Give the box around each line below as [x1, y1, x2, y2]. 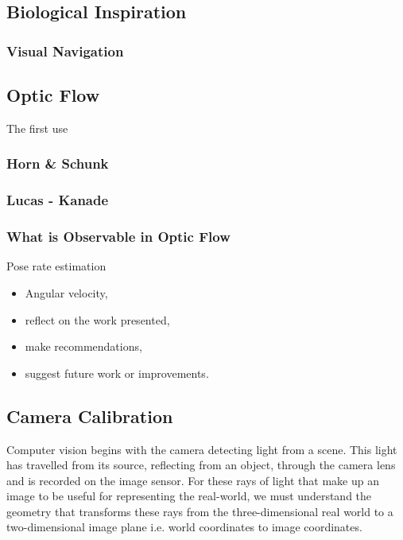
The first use [6, 119, 68, 136]
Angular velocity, [25, 284, 108, 301]
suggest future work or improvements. [25, 364, 209, 381]
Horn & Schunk [6, 153, 109, 173]
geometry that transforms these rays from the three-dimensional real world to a [6, 503, 393, 519]
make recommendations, [25, 338, 142, 355]
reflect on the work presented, [25, 311, 170, 328]
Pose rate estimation [6, 258, 107, 274]
